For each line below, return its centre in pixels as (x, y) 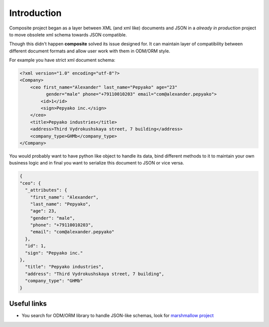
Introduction (35, 13)
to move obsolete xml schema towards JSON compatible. (68, 34)
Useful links (28, 304)
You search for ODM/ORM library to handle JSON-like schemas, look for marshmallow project (118, 316)
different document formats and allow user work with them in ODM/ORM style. (90, 51)
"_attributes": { (46, 190)
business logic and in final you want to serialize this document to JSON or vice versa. (97, 163)
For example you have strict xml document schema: (62, 60)
